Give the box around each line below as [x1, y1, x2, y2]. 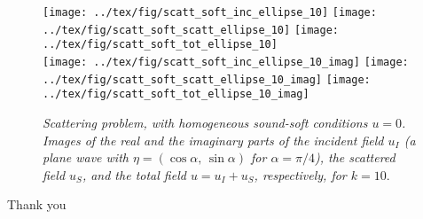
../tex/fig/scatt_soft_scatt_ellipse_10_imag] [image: [43, 73, 371, 86]
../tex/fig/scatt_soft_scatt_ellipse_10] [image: [43, 23, 339, 36]
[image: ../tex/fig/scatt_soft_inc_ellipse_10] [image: [43, 6, 377, 19]
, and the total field [82, 165, 186, 184]
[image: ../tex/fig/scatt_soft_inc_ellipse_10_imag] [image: [43, 55, 409, 68]
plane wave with [43, 148, 129, 167]
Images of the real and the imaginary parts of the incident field [43, 130, 384, 149]
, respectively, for [254, 165, 347, 184]
